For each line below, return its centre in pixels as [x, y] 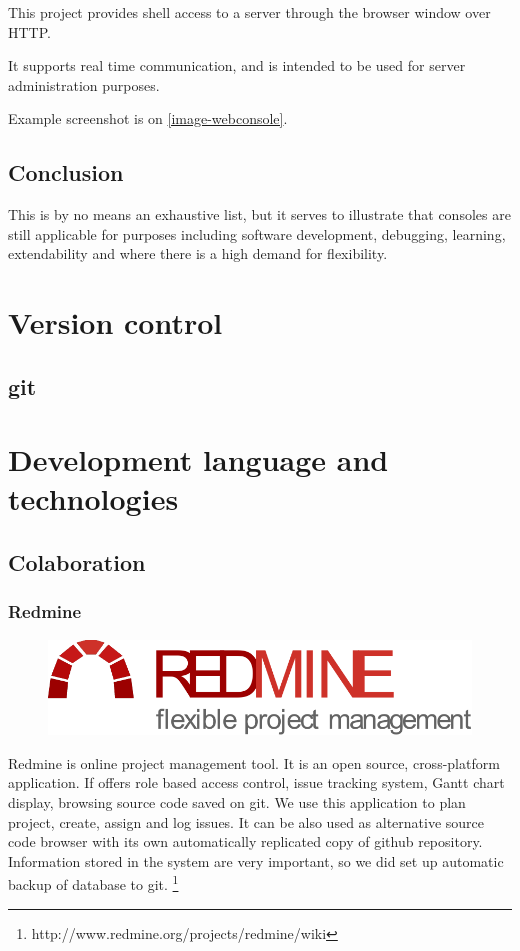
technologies [93, 498]
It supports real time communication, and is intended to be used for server [237, 65]
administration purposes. [84, 84]
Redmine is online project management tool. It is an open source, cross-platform [254, 762]
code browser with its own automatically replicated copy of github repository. [245, 841]
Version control [115, 322]
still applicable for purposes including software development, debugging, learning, [257, 233]
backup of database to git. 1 [93, 883]
